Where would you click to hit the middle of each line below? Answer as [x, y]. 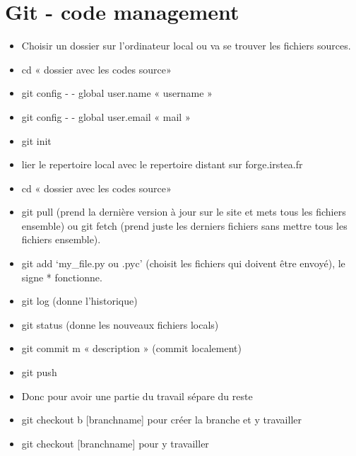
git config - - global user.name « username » [117, 93]
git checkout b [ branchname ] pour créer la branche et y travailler [161, 420]
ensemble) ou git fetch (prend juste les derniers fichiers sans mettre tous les [184, 225]
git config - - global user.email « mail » [106, 116]
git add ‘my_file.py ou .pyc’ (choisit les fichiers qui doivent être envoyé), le [183, 263]
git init [36, 140]
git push [39, 372]
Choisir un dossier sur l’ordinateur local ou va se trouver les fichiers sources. [186, 46]
